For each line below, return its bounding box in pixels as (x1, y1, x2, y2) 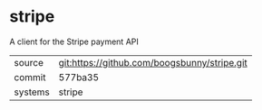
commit (14, 70, 46, 83)
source (14, 56, 44, 69)
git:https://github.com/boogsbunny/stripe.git (58, 56, 247, 69)
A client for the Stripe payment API (9, 36, 139, 47)
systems (14, 86, 50, 98)
